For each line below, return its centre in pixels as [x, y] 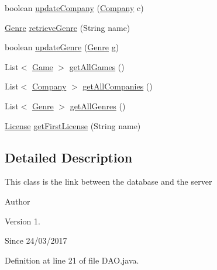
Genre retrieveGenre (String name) [68, 27]
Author [18, 201]
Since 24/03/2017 [36, 240]
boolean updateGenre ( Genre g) [62, 47]
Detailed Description [69, 157]
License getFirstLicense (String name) [73, 125]
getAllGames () [97, 66]
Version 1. [23, 221]
